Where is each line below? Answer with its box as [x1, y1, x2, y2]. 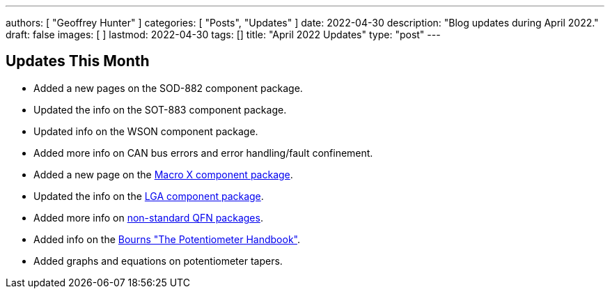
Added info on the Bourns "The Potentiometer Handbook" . [33, 233, 300, 245]
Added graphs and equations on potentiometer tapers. [33, 254, 283, 267]
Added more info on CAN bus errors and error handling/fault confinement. [33, 146, 373, 159]
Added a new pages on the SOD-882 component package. [33, 82, 303, 94]
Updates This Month [6, 52, 150, 70]
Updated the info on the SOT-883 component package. [33, 103, 287, 116]
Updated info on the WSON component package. [33, 125, 258, 137]
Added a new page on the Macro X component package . [33, 168, 293, 180]
